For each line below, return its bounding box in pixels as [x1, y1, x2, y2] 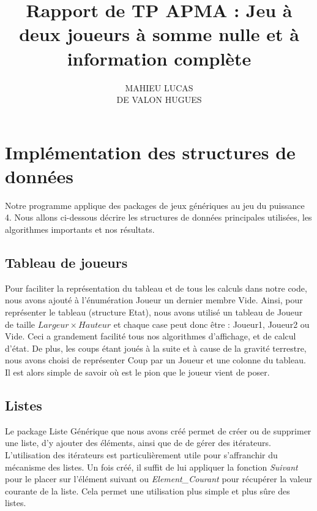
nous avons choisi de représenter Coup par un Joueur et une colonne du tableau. [5, 354, 306, 366]
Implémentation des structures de [5, 139, 296, 164]
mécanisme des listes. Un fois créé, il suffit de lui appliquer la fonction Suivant [5, 460, 298, 473]
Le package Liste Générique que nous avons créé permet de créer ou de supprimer [5, 424, 311, 437]
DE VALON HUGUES [116, 93, 202, 106]
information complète [67, 45, 252, 70]
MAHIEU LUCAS [125, 81, 193, 94]
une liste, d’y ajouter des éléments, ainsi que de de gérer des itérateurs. [5, 436, 272, 449]
